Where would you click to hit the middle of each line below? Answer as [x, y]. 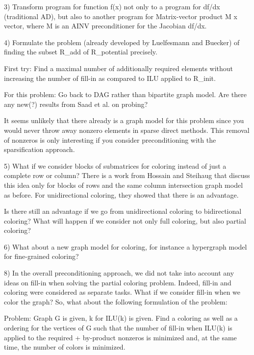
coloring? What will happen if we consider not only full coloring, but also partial [125, 220]
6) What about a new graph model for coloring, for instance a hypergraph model [126, 246]
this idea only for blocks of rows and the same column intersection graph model [124, 185]
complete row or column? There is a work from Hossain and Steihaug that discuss [127, 175]
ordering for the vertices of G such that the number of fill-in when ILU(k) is [118, 328]
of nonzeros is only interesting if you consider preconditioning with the [110, 139]
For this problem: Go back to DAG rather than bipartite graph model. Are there [125, 94]
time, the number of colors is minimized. [65, 347]
